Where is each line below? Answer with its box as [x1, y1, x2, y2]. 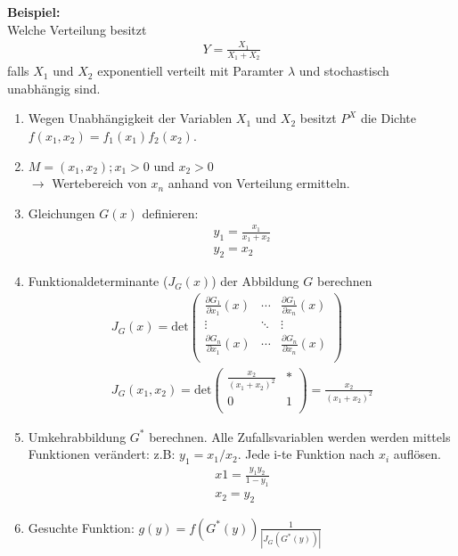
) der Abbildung [211, 272, 299, 290]
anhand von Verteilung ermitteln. [168, 174, 350, 192]
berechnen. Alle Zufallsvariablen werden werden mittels [149, 427, 451, 446]
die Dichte [360, 109, 416, 127]
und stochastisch [299, 61, 389, 80]
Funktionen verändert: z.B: [28, 445, 176, 463]
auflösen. [393, 445, 441, 463]
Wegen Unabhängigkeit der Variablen [28, 109, 233, 127]
